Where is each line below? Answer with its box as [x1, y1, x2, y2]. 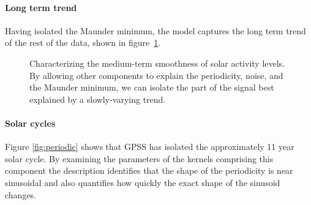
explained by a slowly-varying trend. [29, 92, 166, 105]
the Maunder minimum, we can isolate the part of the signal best [29, 81, 274, 94]
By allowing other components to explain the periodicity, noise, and [29, 69, 283, 81]
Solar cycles [5, 116, 56, 129]
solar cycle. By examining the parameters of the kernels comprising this [5, 152, 274, 165]
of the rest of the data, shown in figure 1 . [5, 36, 161, 49]
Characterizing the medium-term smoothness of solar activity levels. [29, 56, 285, 69]
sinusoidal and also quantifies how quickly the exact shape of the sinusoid [5, 176, 280, 188]
